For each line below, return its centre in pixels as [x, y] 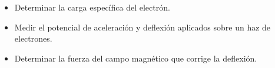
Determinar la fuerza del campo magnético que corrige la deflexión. [136, 58]
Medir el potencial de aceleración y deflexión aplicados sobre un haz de [143, 27]
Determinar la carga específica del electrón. [92, 7]
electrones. [33, 38]
